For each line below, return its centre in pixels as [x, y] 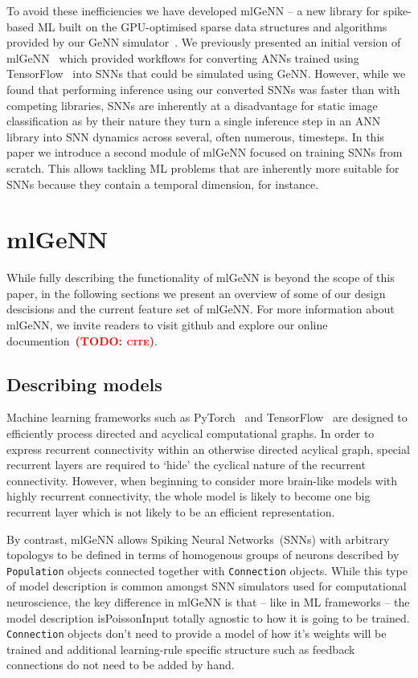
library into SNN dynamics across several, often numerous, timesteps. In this [195, 136]
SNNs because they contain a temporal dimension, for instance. [163, 184]
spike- [397, 10]
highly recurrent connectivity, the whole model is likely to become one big [189, 496]
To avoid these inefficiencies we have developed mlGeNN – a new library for [193, 10]
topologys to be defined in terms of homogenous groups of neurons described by [203, 555]
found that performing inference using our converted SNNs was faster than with [203, 89]
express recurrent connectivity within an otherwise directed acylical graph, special [208, 449]
